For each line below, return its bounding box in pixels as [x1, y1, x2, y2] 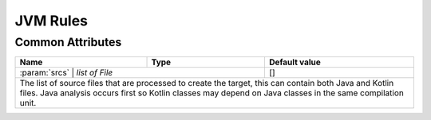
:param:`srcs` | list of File [19, 68, 113, 79]
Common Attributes [14, 35, 122, 49]
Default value [268, 56, 321, 68]
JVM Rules [14, 12, 88, 29]
